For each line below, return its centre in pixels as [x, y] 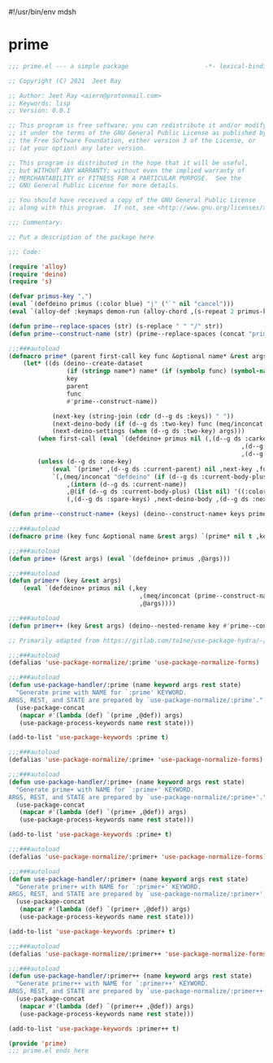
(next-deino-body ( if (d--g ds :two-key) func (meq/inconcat [158, 424]
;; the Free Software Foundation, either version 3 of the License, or [132, 141]
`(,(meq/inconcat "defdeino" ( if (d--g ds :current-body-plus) [161, 477]
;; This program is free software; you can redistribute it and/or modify [138, 125]
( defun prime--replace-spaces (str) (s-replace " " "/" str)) [116, 326]
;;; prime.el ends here [49, 1051]
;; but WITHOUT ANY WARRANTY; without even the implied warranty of [127, 170]
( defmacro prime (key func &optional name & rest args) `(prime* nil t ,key [139, 536]
